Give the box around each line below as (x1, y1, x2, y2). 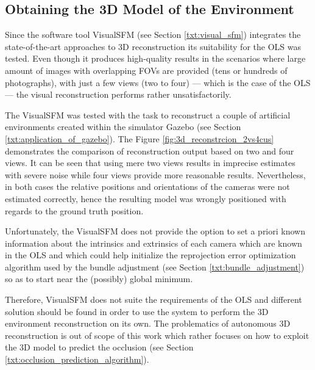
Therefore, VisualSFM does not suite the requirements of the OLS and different (5, 293, 302, 306)
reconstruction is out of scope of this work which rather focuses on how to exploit (5, 328, 310, 341)
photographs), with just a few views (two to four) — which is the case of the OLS (5, 76, 311, 89)
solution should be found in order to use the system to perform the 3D (5, 305, 269, 317)
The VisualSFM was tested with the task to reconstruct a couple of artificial (5, 108, 291, 121)
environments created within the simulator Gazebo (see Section (5, 120, 241, 133)
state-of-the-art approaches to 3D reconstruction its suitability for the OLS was (5, 40, 301, 53)
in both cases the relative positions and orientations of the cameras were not (5, 180, 290, 193)
